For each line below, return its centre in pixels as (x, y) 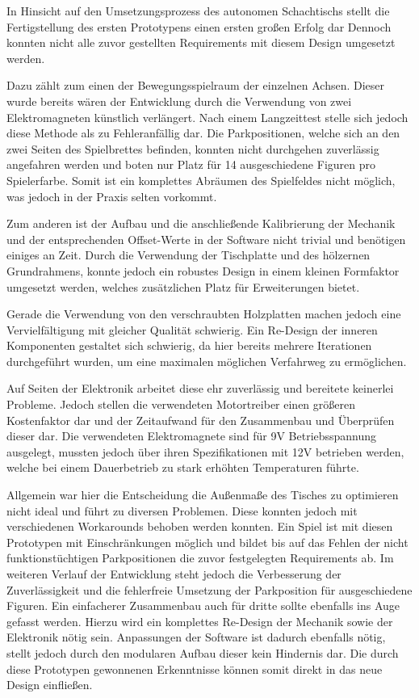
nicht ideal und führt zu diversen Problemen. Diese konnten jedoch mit (182, 510)
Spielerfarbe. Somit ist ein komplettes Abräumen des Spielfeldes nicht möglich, (201, 180)
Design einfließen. (50, 685)
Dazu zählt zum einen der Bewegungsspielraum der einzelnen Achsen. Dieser (196, 85)
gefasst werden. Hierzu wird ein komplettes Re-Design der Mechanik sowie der (200, 621)
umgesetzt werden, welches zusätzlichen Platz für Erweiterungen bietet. (183, 286)
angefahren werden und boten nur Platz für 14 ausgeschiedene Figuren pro (191, 164)
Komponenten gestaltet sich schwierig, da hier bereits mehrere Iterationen (189, 345)
